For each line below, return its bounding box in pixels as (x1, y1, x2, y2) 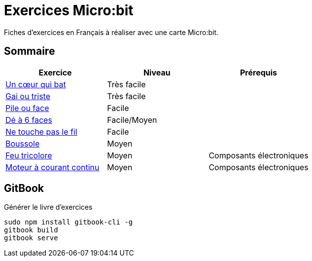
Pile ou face (5, 103, 49, 113)
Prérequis (240, 67, 277, 77)
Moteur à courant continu (5, 162, 100, 172)
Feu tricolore (5, 150, 52, 160)
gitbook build (4, 226, 58, 234)
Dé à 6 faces (5, 114, 52, 125)
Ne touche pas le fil (5, 126, 77, 137)
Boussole (5, 138, 40, 149)
